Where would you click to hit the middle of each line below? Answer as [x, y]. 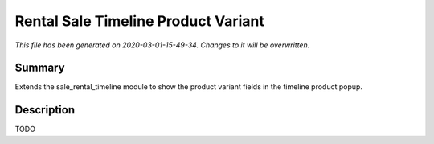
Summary [40, 68]
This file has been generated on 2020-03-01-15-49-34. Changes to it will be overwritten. [162, 45]
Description [45, 110]
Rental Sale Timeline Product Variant [139, 21]
